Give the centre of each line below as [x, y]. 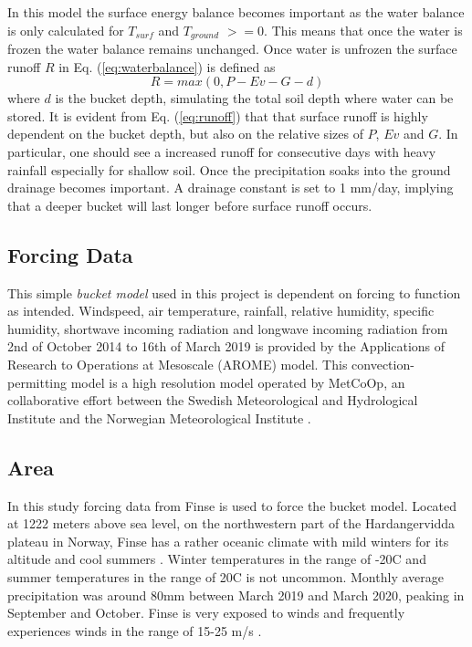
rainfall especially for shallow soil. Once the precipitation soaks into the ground [229, 169]
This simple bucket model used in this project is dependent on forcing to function [234, 292]
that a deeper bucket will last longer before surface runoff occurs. [190, 205]
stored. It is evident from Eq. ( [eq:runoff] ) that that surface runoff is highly [218, 115]
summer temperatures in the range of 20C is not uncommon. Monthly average [226, 576]
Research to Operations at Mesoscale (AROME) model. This [178, 364]
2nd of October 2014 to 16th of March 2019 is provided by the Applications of [226, 346]
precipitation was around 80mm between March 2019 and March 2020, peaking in [236, 595]
